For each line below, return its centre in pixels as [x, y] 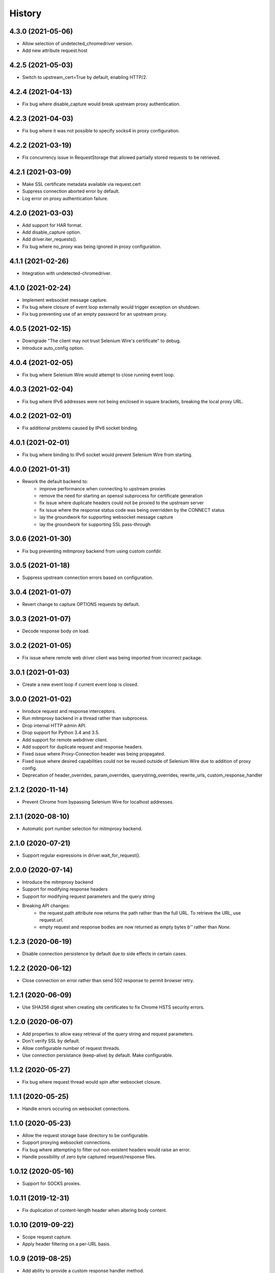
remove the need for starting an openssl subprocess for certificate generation [121, 496]
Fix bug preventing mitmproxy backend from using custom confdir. [92, 551]
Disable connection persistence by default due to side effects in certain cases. [104, 954]
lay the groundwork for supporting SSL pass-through [95, 524]
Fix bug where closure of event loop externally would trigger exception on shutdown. [111, 307]
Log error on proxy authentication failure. [65, 198]
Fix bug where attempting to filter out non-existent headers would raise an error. [106, 1150]
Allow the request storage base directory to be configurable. [86, 1135]
